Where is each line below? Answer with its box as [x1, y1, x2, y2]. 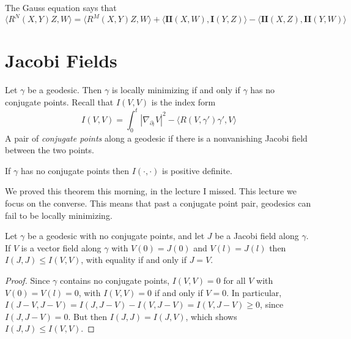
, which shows [185, 310, 237, 322]
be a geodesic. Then [28, 83, 102, 96]
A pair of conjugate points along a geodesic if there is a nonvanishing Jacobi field [5, 131, 308, 144]
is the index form [151, 95, 216, 108]
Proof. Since [5, 274, 50, 287]
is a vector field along [21, 241, 102, 254]
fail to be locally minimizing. [5, 208, 113, 221]
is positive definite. [162, 164, 232, 177]
